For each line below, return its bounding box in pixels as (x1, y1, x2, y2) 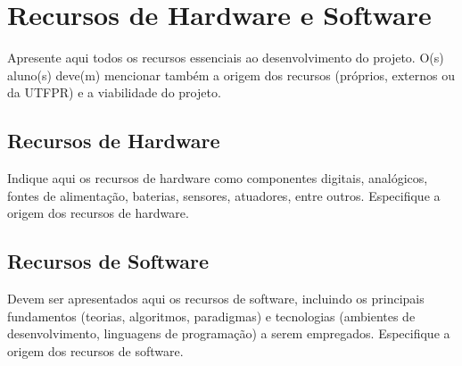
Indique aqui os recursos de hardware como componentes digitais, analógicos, (7, 169, 428, 187)
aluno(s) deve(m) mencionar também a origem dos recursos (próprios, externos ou (7, 65, 455, 84)
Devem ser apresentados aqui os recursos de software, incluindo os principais (7, 289, 425, 308)
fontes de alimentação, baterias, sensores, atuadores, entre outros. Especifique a (7, 186, 441, 204)
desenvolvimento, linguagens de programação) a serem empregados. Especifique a (7, 324, 450, 343)
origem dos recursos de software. (7, 341, 184, 360)
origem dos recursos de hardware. (7, 204, 189, 222)
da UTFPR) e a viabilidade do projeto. (7, 83, 221, 102)
